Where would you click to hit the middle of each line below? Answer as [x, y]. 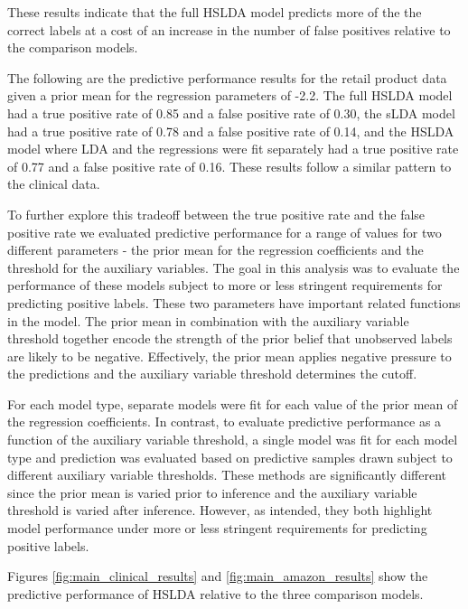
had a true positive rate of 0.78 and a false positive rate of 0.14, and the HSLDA [231, 131]
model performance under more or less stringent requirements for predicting [217, 528]
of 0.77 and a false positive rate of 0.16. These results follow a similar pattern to [229, 166]
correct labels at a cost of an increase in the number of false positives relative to [229, 29]
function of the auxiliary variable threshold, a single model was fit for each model [233, 440]
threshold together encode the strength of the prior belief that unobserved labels [230, 338]
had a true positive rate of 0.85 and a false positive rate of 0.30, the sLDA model [231, 112]
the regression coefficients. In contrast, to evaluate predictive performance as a [225, 422]
